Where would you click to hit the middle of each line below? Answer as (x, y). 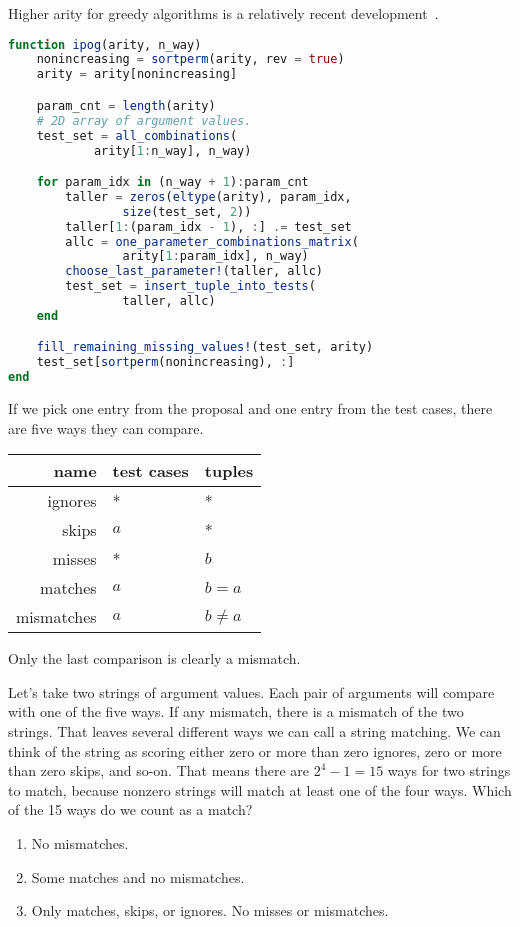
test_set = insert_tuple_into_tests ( (190, 286)
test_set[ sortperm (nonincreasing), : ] (165, 362)
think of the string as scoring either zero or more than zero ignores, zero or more (255, 750)
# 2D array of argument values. (144, 120)
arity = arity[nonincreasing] (137, 74)
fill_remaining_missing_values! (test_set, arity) (205, 347)
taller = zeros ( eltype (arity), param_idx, (208, 196)
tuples (229, 471)
